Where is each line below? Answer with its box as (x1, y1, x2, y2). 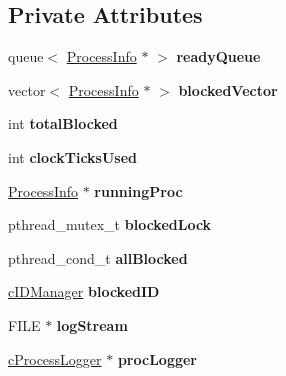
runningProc (94, 180, 183, 201)
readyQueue (176, 46, 261, 67)
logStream (56, 314, 128, 335)
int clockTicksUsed (8, 146, 138, 167)
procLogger (117, 348, 197, 369)
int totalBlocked (8, 113, 118, 134)
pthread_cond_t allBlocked (8, 247, 188, 268)
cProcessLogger (8, 348, 102, 369)
